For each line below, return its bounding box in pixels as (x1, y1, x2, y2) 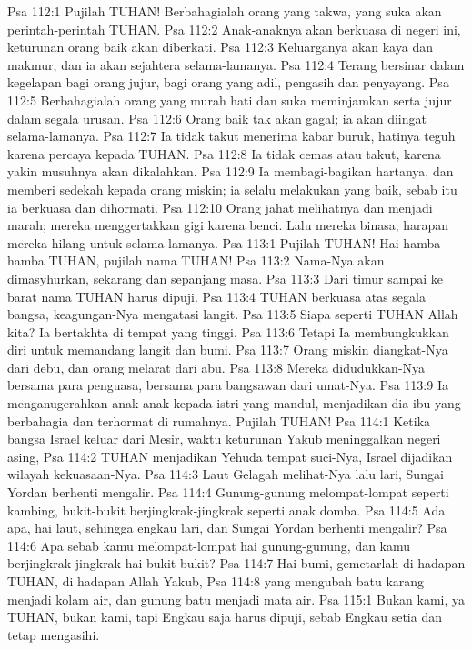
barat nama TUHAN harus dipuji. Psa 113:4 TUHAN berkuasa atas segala (7, 286, 426, 305)
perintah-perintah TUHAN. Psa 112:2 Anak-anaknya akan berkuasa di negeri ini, (7, 19, 461, 38)
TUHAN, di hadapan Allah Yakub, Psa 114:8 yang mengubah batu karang (7, 572, 425, 590)
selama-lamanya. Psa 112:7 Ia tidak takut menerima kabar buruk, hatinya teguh (7, 126, 456, 145)
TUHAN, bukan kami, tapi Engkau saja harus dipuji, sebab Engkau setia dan (7, 607, 442, 626)
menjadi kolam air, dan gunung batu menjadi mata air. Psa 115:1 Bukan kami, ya (7, 589, 466, 608)
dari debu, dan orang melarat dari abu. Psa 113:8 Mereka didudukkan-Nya (7, 357, 426, 376)
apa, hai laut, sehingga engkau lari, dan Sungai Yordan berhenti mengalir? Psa (7, 518, 447, 537)
